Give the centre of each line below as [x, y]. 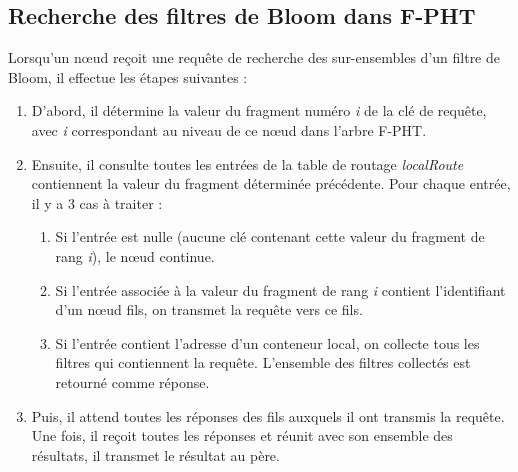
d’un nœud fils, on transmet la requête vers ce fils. [209, 309]
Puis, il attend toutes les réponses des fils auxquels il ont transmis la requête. [268, 415]
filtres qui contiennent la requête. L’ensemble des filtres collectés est [263, 362]
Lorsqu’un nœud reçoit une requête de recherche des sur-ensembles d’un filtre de [254, 57]
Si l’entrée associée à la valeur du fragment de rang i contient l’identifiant [280, 289]
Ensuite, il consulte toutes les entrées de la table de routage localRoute [247, 163]
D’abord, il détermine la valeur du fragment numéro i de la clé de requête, [259, 110]
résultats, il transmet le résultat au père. [155, 454]
